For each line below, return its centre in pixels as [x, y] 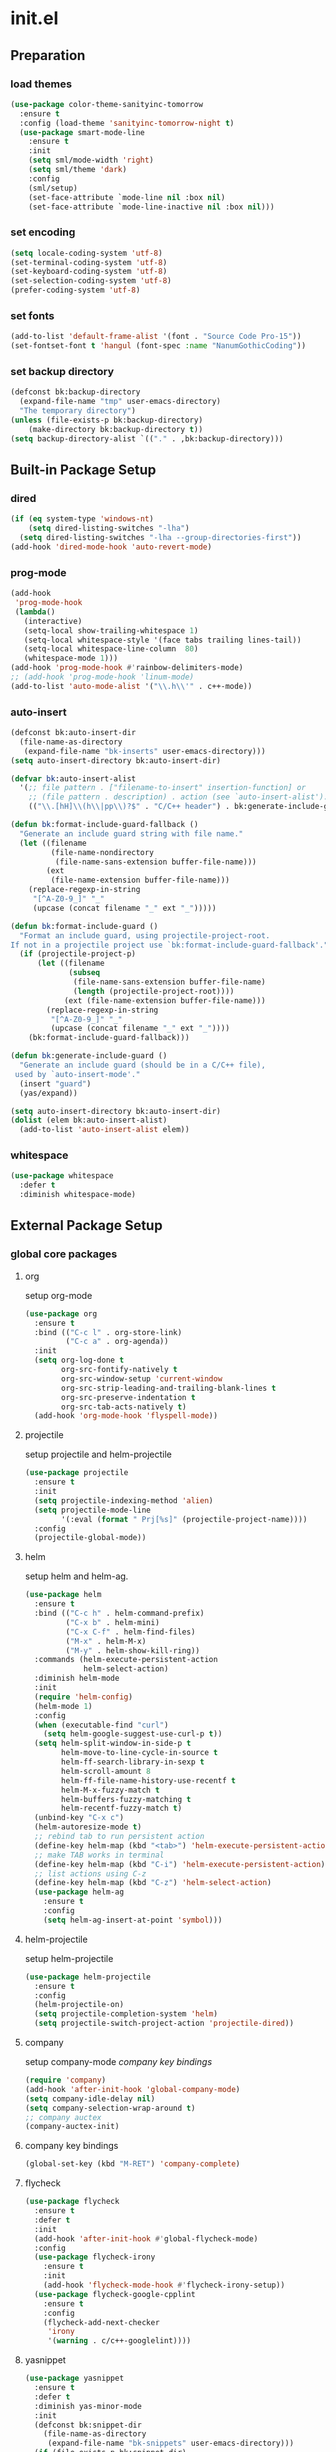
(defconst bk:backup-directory [75, 392]
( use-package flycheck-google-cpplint [115, 2294]
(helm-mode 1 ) [63, 1706]
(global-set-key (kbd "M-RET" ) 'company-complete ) [132, 2164]
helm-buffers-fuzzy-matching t [126, 1799]
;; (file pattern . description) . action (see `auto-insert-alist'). [178, 797]
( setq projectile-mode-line [93, 1510]
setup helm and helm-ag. [76, 1576]
